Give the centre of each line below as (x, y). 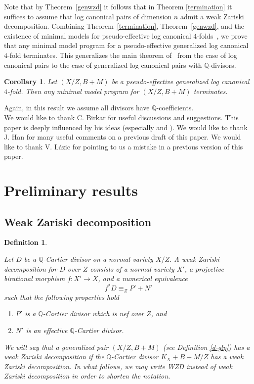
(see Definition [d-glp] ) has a (206, 347)
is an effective (47, 330)
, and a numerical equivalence (143, 278)
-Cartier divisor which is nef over (93, 313)
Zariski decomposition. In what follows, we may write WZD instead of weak (118, 366)
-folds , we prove (222, 35)
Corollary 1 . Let (31, 81)
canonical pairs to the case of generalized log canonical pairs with (103, 65)
